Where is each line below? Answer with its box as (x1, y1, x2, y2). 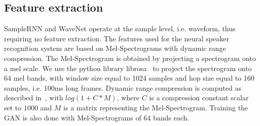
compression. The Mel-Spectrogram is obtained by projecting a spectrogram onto (4, 52, 256, 63)
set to (4, 102, 22, 112)
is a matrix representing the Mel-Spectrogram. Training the (63, 102, 248, 112)
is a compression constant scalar (149, 92, 249, 103)
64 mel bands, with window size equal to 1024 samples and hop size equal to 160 (4, 73, 254, 83)
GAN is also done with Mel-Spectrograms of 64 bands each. (4, 112, 190, 122)
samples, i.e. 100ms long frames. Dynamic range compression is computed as (4, 82, 241, 93)
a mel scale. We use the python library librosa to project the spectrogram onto (4, 62, 252, 73)
